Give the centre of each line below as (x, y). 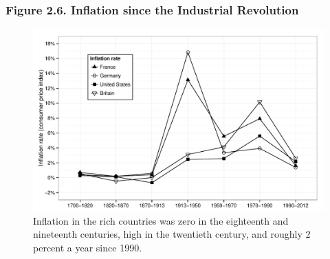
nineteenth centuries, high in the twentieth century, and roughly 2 (172, 234)
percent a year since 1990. (88, 247)
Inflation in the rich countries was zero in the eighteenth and (161, 220)
